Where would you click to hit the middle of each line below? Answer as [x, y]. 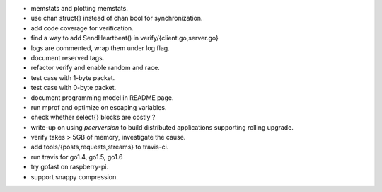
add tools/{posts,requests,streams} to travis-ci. [100, 147]
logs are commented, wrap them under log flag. [100, 48]
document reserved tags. [68, 57]
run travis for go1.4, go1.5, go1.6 [77, 157]
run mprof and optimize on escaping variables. [99, 107]
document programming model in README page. [102, 97]
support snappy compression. [74, 176]
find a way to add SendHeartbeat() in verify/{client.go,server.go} [125, 38]
